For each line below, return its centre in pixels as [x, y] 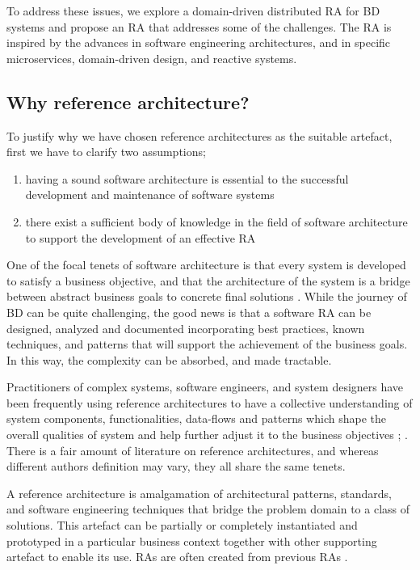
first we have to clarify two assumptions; [106, 152]
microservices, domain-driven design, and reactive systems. [152, 58]
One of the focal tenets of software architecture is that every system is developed [206, 265]
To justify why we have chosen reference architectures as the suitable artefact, [199, 135]
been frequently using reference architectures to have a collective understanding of [210, 402]
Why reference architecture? [128, 101]
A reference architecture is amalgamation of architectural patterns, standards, [199, 493]
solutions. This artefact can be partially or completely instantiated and [182, 525]
